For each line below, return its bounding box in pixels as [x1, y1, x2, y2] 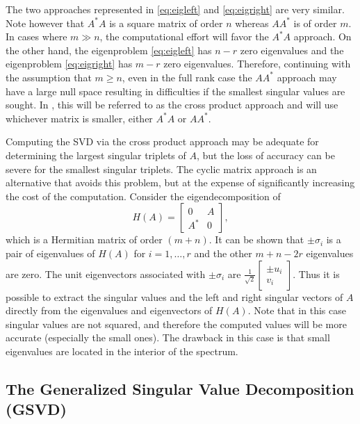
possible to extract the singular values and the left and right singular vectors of [6, 289, 343, 304]
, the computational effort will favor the [99, 29, 269, 44]
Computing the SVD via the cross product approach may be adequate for [6, 134, 319, 149]
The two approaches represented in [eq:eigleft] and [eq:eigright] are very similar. [6, 2, 345, 16]
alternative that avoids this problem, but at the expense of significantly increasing [6, 175, 355, 190]
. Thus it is [293, 266, 340, 281]
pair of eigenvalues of [6, 245, 95, 260]
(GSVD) [6, 398, 67, 420]
